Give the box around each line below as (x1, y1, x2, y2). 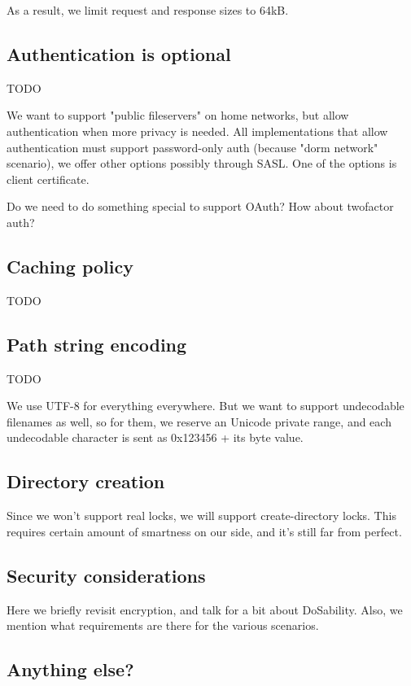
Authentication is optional (7, 41, 231, 66)
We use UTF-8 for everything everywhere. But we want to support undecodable (7, 397, 404, 414)
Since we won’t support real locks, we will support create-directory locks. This (7, 507, 396, 524)
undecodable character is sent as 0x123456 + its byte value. (7, 429, 304, 446)
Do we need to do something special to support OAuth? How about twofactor (7, 198, 394, 215)
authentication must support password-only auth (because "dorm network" (7, 138, 378, 155)
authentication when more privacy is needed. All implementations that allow (7, 122, 388, 139)
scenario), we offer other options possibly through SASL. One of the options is (7, 155, 397, 172)
